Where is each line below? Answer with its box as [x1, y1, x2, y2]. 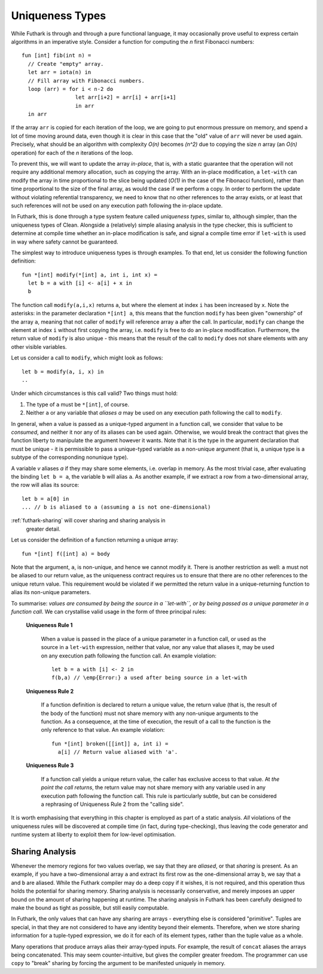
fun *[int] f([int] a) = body [22, 550, 111, 557]
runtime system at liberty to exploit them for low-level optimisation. [11, 831, 176, 838]
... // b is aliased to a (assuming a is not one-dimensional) [22, 504, 211, 511]
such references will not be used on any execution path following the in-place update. [11, 202, 223, 209]
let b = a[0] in [22, 495, 69, 502]
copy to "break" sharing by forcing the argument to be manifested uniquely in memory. [11, 960, 226, 967]
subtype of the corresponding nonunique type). [11, 453, 129, 461]
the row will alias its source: [11, 482, 80, 489]
